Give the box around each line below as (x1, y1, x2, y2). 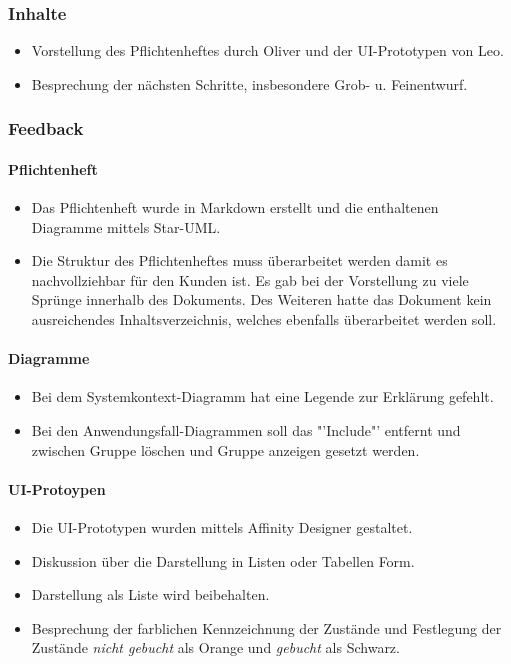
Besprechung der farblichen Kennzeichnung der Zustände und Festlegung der (31, 617, 502, 638)
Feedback (8, 116, 84, 141)
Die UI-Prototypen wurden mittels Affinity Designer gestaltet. (31, 516, 413, 537)
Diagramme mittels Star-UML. (31, 216, 221, 237)
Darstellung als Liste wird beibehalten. (31, 584, 270, 605)
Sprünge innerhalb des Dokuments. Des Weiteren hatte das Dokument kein (31, 289, 492, 310)
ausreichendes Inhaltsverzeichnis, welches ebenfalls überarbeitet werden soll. (31, 309, 497, 330)
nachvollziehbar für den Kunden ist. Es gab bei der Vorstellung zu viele (31, 269, 469, 290)
